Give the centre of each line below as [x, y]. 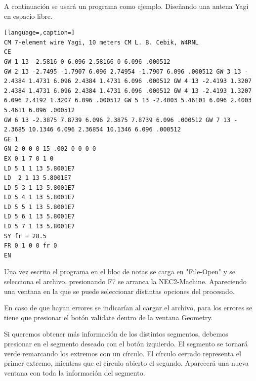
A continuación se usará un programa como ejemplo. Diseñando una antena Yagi [126, 6]
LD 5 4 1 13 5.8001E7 [40, 197]
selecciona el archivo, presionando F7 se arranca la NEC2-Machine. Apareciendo [125, 281]
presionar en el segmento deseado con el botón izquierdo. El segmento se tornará [126, 343]
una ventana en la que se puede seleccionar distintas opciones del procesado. [119, 291]
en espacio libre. [28, 16]
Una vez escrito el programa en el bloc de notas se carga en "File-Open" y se [120, 272]
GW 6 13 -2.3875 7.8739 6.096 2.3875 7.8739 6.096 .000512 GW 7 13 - [121, 120]
